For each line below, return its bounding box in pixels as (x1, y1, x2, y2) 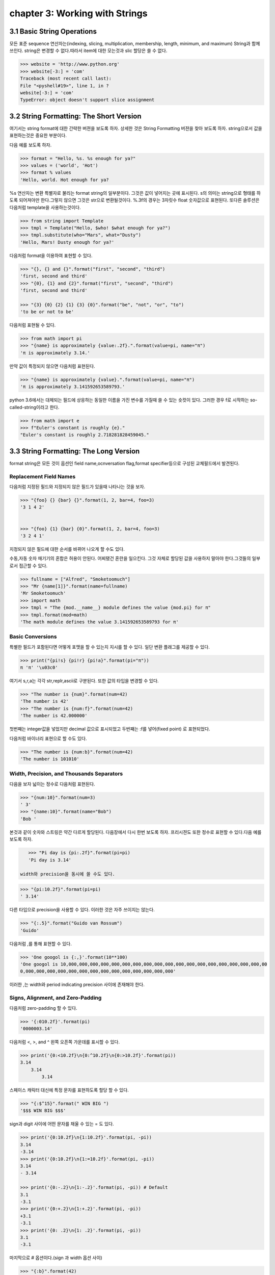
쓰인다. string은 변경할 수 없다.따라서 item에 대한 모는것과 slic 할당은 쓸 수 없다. (9, 47, 168, 54)
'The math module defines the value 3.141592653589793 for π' (20, 619, 179, 625)
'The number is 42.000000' (20, 713, 88, 719)
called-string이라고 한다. (9, 404, 60, 410)
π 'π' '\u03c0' (20, 665, 58, 671)
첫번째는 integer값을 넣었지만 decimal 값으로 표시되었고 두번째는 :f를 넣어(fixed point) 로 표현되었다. (9, 726, 210, 732)
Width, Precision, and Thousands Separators (9, 770, 123, 777)
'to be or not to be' (20, 309, 74, 315)
